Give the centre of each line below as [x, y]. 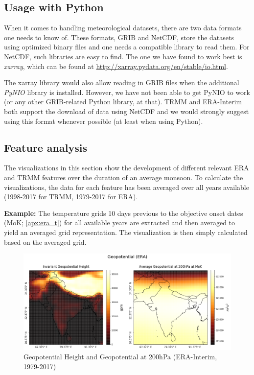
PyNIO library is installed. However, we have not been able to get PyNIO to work [127, 92]
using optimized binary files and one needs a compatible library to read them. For [127, 47]
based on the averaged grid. [45, 242]
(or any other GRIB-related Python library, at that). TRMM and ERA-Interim [123, 102]
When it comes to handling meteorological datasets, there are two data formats [123, 28]
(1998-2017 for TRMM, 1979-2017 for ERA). [71, 197]
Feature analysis [46, 147]
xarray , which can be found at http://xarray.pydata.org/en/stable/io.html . [116, 66]
